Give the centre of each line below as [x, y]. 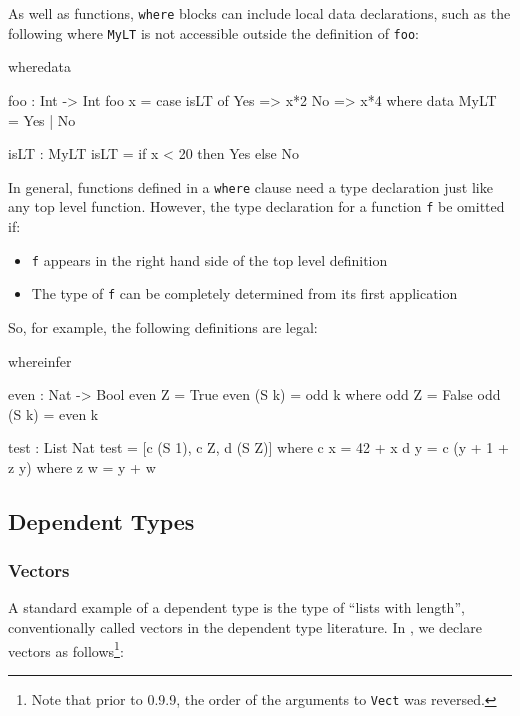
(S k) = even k [53, 413]
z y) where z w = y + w [82, 466]
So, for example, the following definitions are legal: [163, 326]
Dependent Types [101, 520]
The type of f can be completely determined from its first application [244, 293]
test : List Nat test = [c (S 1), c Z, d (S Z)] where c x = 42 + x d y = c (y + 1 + [258, 447]
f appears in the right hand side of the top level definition [209, 259]
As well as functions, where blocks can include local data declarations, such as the [259, 13]
